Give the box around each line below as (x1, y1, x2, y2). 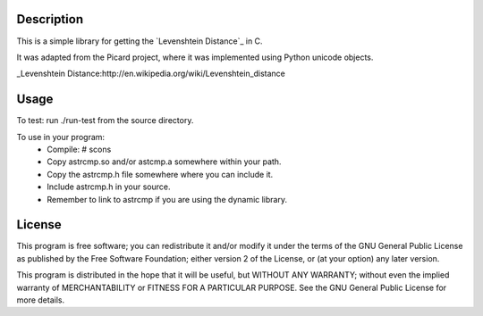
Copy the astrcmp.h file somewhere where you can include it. (47, 169, 274, 179)
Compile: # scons (47, 144, 112, 154)
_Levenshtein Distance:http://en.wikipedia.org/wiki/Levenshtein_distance (16, 68, 286, 79)
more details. (16, 295, 65, 305)
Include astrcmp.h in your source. (47, 181, 171, 192)
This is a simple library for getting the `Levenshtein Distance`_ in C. (16, 36, 263, 46)
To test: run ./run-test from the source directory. (16, 115, 194, 126)
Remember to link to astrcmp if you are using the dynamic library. (47, 194, 288, 204)
